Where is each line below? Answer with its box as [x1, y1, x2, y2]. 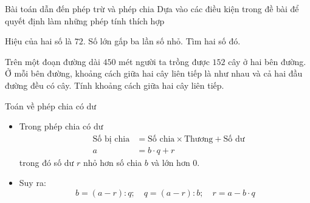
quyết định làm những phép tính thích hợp [5, 14, 165, 27]
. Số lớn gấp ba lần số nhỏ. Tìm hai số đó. [83, 35, 241, 47]
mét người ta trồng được [119, 55, 210, 67]
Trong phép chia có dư [19, 120, 103, 132]
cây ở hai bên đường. [228, 55, 306, 67]
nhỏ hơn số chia [83, 156, 142, 168]
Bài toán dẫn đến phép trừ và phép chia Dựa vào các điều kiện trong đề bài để [5, 2, 299, 15]
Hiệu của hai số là [5, 35, 72, 47]
